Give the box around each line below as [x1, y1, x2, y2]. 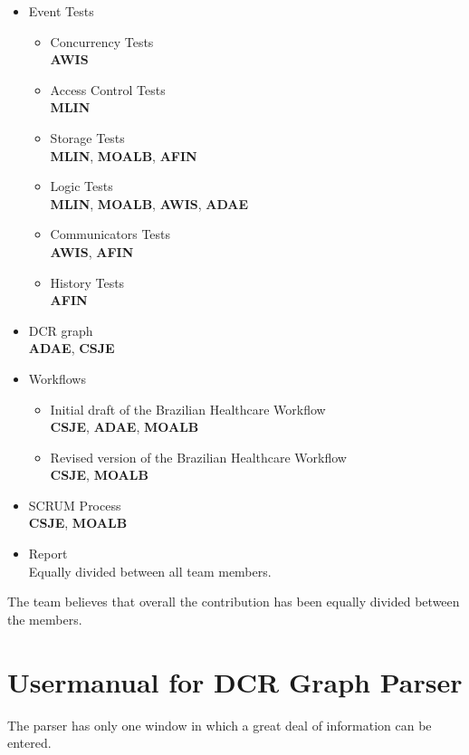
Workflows [28, 368, 86, 387]
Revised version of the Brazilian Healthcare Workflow [50, 447, 347, 466]
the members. [7, 609, 82, 628]
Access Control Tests [50, 80, 166, 99]
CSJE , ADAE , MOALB [50, 417, 199, 436]
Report [28, 544, 68, 563]
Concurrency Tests [50, 32, 154, 51]
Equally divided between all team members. [28, 561, 272, 580]
